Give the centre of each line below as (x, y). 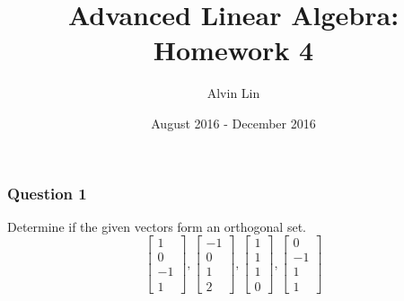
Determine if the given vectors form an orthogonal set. (157, 226)
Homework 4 (233, 50)
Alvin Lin (233, 93)
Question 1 (47, 193)
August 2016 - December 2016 (233, 123)
